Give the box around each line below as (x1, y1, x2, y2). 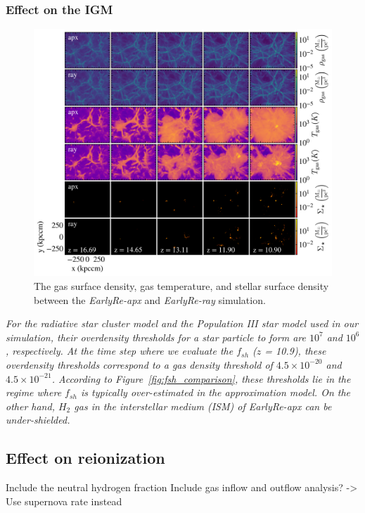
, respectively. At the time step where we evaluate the (6, 343, 233, 358)
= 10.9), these (264, 343, 326, 358)
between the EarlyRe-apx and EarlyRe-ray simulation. (34, 292, 266, 307)
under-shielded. (6, 412, 70, 427)
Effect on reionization (6, 447, 165, 469)
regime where (6, 385, 62, 400)
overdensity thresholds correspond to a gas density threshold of (6, 357, 273, 372)
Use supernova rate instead (6, 493, 122, 508)
